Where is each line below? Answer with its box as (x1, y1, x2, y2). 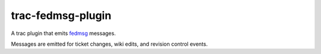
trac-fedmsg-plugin (11, 9, 112, 22)
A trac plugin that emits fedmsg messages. (11, 30, 116, 37)
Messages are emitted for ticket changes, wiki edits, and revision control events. (11, 40, 208, 47)
